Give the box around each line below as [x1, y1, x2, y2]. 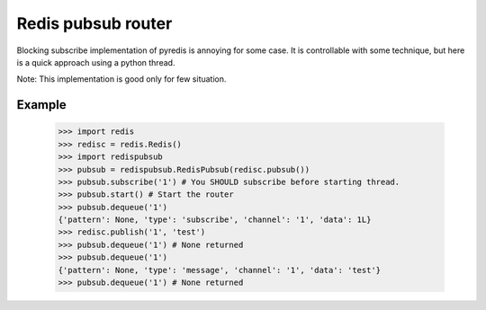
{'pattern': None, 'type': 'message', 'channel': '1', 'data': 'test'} [58, 265, 382, 275]
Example [16, 97, 67, 112]
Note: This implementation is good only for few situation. [16, 74, 227, 84]
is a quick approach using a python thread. [16, 57, 175, 67]
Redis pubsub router [16, 13, 173, 33]
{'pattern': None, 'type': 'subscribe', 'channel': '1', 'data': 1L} [58, 215, 372, 225]
